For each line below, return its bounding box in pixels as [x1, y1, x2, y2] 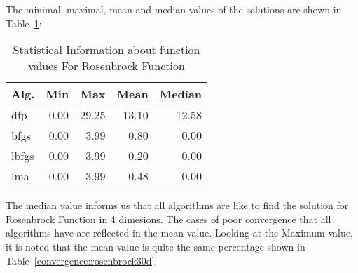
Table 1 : [6, 15, 42, 30]
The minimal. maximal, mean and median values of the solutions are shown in [6, 2, 342, 16]
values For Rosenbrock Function [28, 58, 185, 74]
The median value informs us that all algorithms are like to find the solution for [6, 198, 349, 213]
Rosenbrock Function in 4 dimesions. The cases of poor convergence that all [6, 211, 331, 226]
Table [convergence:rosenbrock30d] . [6, 253, 158, 267]
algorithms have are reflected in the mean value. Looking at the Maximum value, [6, 225, 353, 240]
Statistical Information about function [13, 41, 200, 58]
